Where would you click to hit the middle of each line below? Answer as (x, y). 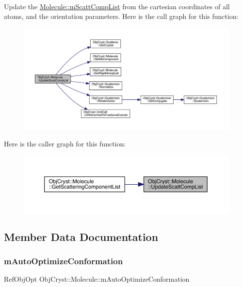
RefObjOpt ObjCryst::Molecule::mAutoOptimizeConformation (97, 279)
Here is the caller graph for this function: (65, 143)
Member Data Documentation (81, 237)
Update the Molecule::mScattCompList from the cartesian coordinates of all (117, 6)
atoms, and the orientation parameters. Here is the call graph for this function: (121, 16)
